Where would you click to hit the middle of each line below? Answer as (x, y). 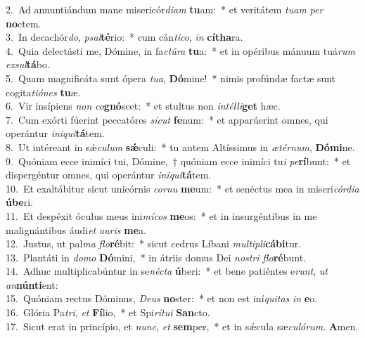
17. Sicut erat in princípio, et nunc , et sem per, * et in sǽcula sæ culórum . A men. (182, 326)
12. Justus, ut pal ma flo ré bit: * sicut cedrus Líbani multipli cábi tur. (154, 243)
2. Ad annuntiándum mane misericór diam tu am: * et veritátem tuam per (165, 9)
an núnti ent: (32, 284)
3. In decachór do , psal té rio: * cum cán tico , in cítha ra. (124, 37)
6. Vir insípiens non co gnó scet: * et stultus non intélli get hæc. (143, 106)
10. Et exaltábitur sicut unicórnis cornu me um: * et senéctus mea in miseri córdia (182, 188)
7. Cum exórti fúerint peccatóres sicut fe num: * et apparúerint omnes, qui (167, 119)
